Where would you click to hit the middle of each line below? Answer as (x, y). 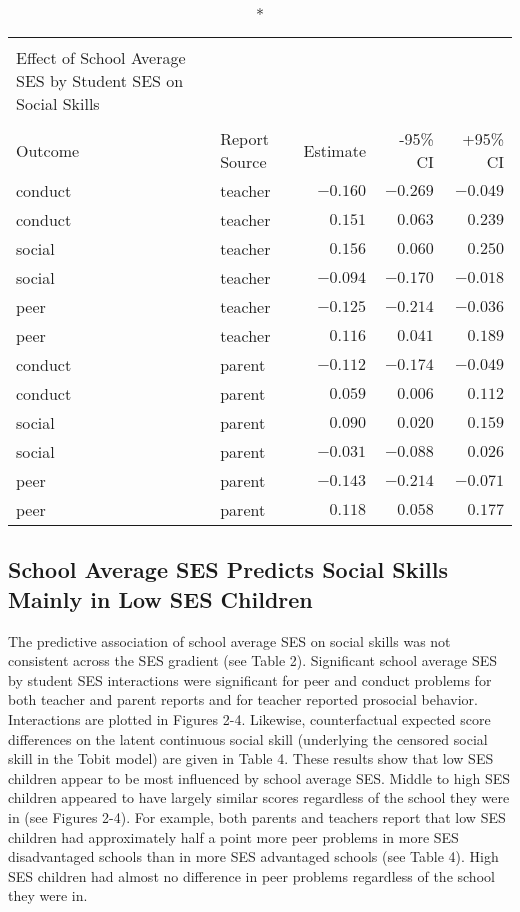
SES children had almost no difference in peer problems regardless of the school (251, 875)
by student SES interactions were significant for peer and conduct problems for (250, 679)
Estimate (335, 150)
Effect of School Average (101, 57)
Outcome (48, 150)
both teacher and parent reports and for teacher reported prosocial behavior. (243, 699)
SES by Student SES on (100, 80)
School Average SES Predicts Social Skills (228, 569)
